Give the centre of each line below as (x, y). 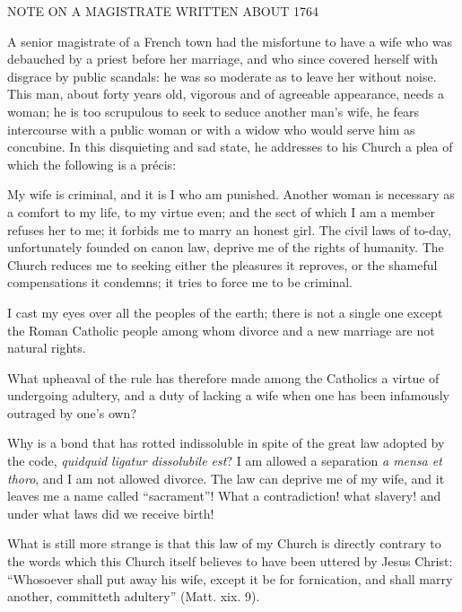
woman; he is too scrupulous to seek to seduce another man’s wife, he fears (214, 111)
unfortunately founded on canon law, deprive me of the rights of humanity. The (226, 247)
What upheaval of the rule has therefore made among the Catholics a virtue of (223, 377)
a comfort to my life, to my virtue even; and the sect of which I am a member (221, 211)
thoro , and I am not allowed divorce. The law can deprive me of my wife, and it (226, 478)
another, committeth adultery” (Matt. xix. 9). (134, 596)
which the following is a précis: (92, 164)
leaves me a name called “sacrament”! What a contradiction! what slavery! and (224, 496)
